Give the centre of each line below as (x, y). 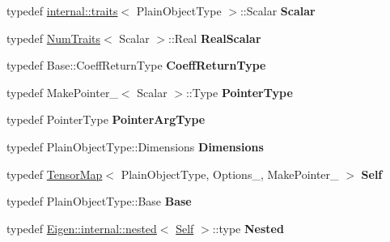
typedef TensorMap (55, 174)
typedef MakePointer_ (62, 92)
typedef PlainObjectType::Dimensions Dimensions (135, 146)
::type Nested (248, 228)
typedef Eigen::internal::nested (82, 228)
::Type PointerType (239, 92)
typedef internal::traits (62, 11)
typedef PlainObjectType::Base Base (99, 201)
